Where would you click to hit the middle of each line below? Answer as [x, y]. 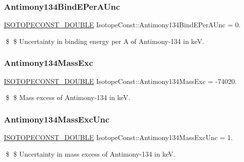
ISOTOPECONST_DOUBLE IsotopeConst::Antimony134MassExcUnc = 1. [118, 137]
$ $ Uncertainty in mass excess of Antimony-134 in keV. [90, 153]
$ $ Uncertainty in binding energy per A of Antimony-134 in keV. [105, 41]
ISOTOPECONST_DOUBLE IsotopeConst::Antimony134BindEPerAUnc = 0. [122, 25]
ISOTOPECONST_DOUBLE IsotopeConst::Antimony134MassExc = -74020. [121, 81]
